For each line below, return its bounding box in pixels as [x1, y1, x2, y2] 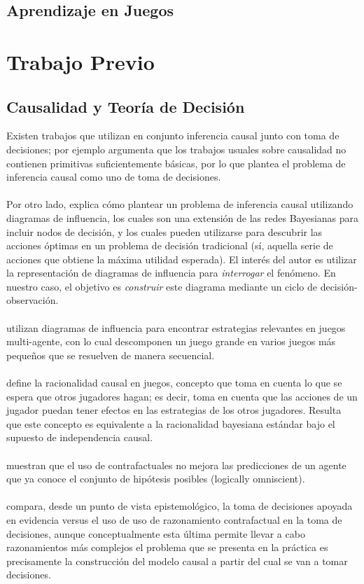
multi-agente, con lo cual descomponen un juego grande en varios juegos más [6, 334, 336, 349]
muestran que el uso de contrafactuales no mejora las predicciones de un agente [6, 457, 346, 472]
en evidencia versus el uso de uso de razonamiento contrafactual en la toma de [6, 512, 342, 527]
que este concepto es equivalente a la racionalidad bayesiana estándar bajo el [6, 416, 335, 431]
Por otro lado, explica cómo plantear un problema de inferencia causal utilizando [6, 197, 353, 211]
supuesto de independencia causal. [6, 430, 153, 445]
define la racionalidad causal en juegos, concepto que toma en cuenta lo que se [6, 375, 342, 390]
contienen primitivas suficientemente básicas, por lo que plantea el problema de [6, 155, 346, 170]
